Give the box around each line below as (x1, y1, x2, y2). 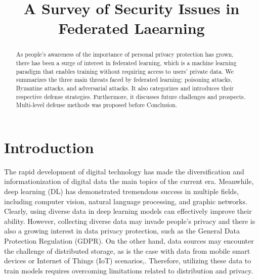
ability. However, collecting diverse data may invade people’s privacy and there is (4, 215, 255, 226)
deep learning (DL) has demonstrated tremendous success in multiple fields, (4, 186, 239, 197)
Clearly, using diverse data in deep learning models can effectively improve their (4, 206, 252, 216)
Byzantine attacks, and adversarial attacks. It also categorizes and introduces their (16, 83, 234, 92)
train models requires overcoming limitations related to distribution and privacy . (4, 265, 253, 275)
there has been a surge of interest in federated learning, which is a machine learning (16, 59, 237, 67)
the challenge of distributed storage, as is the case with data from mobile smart (4, 245, 250, 256)
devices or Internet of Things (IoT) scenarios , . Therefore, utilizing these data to (4, 255, 251, 266)
